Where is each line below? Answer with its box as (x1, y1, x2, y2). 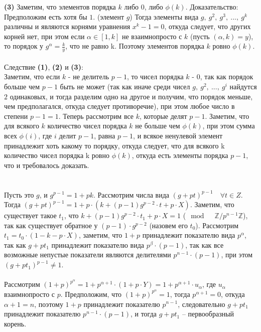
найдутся (229, 81, 257, 91)
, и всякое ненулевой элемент (133, 130, 223, 140)
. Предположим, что (60, 288, 122, 299)
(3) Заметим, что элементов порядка (4, 2, 116, 12)
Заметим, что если (4, 71, 60, 82)
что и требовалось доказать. (4, 159, 89, 170)
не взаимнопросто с (122, 31, 182, 41)
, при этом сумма (202, 120, 255, 131)
